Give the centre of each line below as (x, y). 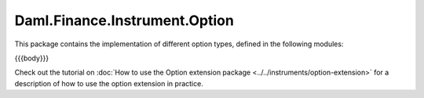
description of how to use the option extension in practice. (109, 83)
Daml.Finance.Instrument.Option (124, 20)
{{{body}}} (32, 58)
